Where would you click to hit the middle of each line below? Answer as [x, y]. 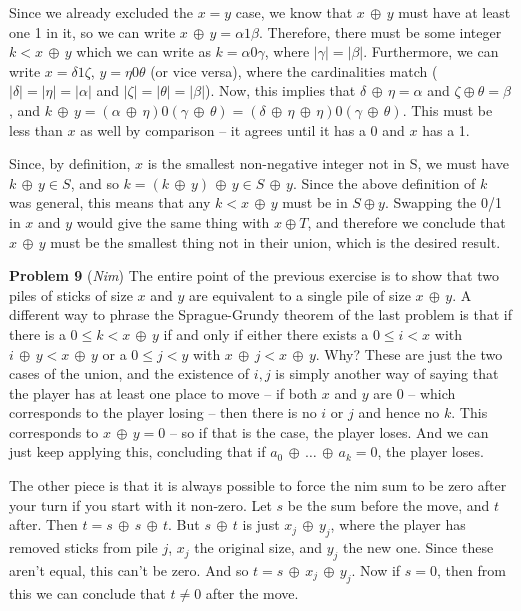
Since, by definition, [70, 163]
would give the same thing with [173, 221]
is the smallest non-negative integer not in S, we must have [328, 163]
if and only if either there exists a [266, 333]
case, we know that [294, 12]
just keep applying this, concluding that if [137, 451]
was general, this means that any [110, 202]
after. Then [43, 524]
